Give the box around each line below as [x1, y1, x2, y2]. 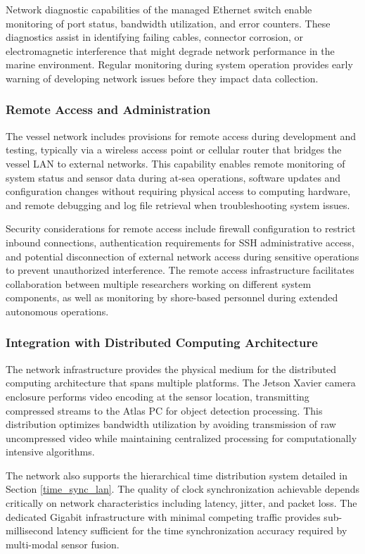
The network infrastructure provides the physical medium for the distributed [6, 361, 337, 376]
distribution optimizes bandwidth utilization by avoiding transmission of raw [6, 417, 336, 432]
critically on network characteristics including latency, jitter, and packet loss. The [6, 496, 357, 510]
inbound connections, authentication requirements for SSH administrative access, [6, 234, 354, 249]
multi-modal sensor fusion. [6, 536, 120, 551]
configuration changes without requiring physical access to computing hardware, [6, 184, 351, 199]
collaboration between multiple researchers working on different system [6, 276, 312, 291]
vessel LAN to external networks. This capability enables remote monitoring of [6, 156, 345, 170]
